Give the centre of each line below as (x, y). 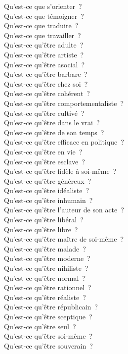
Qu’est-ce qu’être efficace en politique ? (64, 142)
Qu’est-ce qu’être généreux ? (48, 180)
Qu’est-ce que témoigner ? (44, 16)
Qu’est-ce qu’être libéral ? (44, 220)
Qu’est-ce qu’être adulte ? (44, 45)
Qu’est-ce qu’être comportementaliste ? (64, 103)
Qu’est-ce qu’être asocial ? (44, 64)
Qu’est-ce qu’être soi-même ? (48, 336)
